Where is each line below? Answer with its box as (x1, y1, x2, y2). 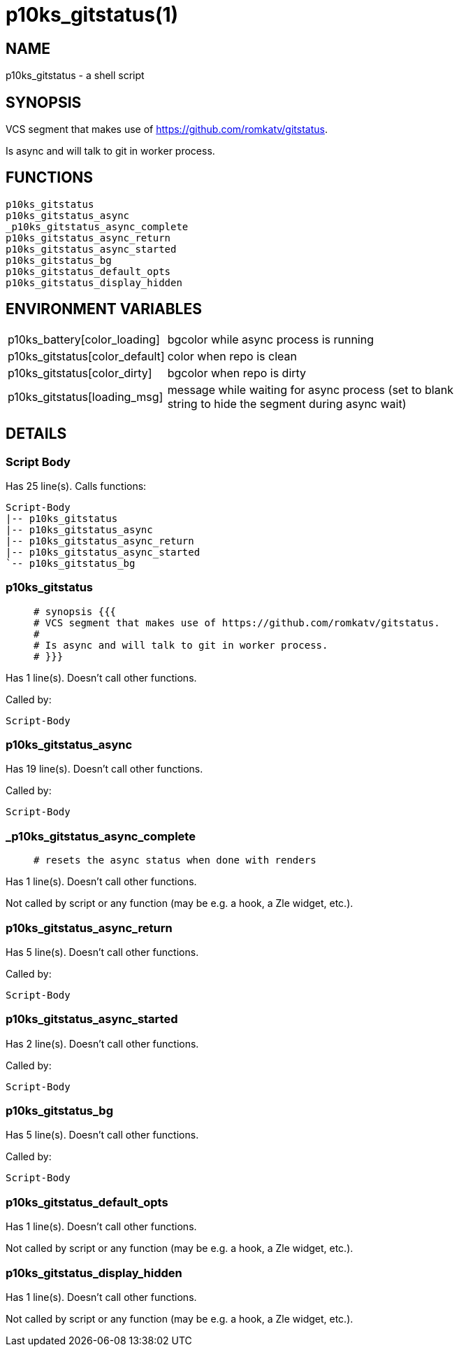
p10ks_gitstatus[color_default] (8, 348, 165, 363)
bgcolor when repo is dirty (167, 365, 307, 380)
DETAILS (6, 425, 67, 443)
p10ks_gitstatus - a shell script (6, 69, 145, 82)
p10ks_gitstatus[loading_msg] (8, 389, 163, 404)
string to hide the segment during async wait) (167, 396, 407, 411)
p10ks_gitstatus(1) (6, 3, 179, 27)
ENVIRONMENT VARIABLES (6, 300, 202, 318)
